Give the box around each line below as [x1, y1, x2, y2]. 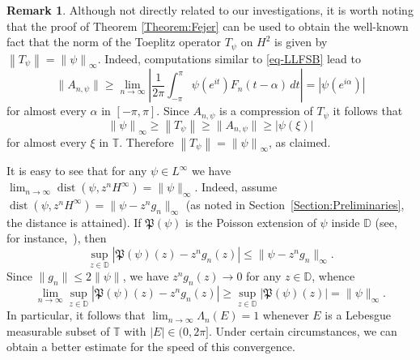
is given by [274, 33, 328, 50]
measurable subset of [6, 322, 110, 339]
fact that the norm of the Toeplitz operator [6, 33, 221, 50]
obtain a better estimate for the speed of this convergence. [6, 338, 295, 355]
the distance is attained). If [6, 213, 142, 230]
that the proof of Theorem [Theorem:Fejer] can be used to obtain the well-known [6, 17, 409, 34]
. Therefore [119, 133, 174, 150]
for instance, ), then [6, 229, 107, 246]
